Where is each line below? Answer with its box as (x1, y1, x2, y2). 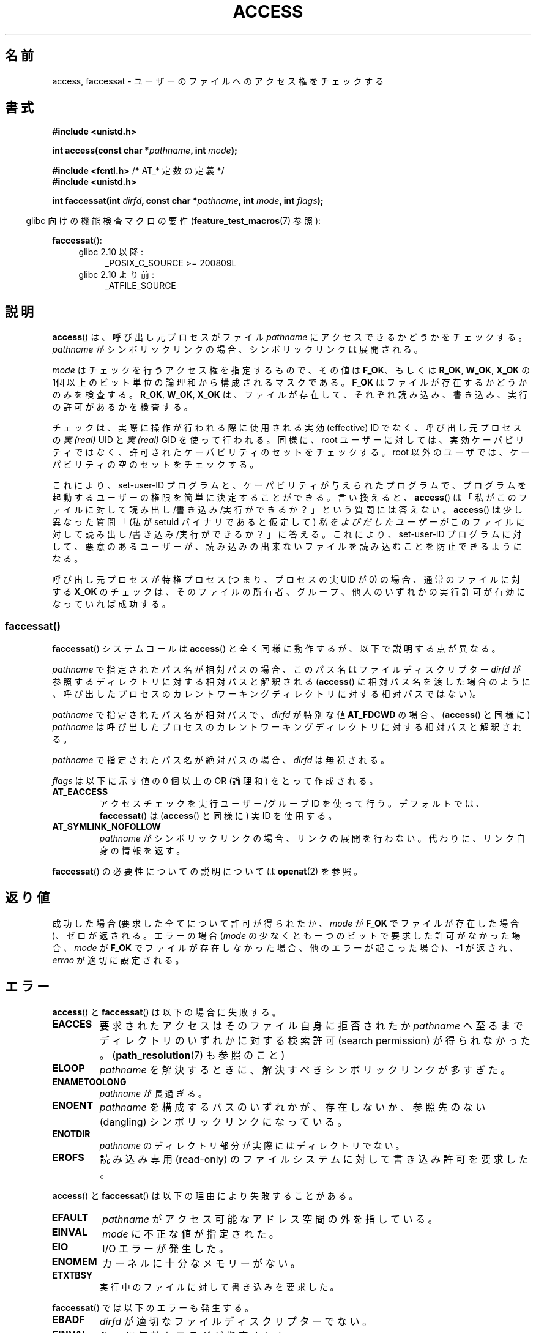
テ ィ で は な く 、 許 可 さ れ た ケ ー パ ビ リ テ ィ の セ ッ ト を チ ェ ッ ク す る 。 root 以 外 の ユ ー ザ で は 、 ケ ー (52, 447, 530, 458)
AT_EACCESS (52, 786, 108, 797)
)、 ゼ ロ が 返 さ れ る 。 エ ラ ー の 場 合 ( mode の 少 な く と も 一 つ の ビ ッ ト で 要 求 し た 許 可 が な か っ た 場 (52, 930, 521, 941)
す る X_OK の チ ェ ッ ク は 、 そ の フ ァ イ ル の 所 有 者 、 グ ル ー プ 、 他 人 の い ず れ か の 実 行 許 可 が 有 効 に (52, 586, 526, 597)
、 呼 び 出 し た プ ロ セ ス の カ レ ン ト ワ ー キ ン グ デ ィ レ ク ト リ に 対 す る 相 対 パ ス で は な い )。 (52, 689, 482, 700)
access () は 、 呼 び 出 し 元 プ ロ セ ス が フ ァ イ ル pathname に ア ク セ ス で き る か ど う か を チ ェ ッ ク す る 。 (52, 332, 527, 343)
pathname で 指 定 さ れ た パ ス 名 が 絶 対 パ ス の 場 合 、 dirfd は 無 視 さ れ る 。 (52, 755, 389, 766)
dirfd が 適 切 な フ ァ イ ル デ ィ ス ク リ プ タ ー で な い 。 (99, 1315, 373, 1327)
